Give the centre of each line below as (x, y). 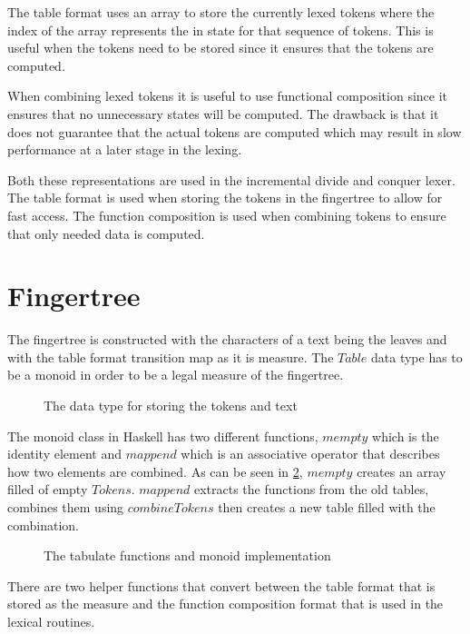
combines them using (66, 507)
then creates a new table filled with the (327, 507)
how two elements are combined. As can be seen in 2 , (155, 471)
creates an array (401, 471)
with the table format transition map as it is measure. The (171, 357)
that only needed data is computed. (106, 233)
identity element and (64, 454)
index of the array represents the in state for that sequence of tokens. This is (220, 30)
